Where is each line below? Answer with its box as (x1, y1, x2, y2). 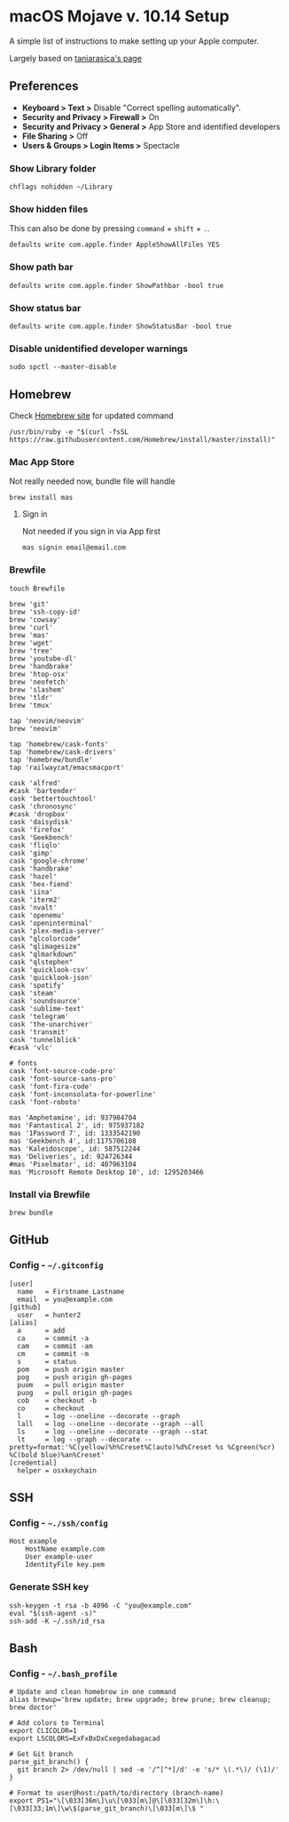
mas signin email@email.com (21, 543, 126, 552)
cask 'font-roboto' (9, 1097, 82, 1106)
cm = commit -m (17, 1349, 90, 1358)
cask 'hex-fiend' (9, 879, 74, 888)
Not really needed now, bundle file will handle (9, 476, 176, 486)
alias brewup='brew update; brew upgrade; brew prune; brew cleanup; (9, 1696, 272, 1705)
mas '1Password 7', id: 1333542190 (9, 1128, 141, 1137)
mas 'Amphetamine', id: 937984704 (9, 1113, 137, 1122)
